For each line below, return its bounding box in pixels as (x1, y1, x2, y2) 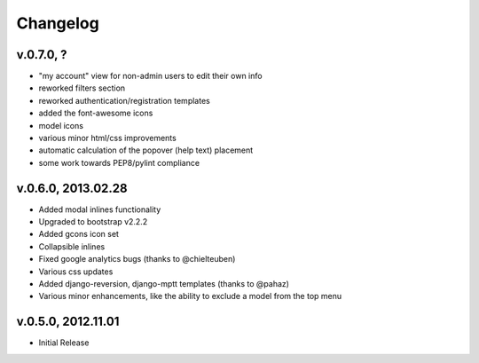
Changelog (16, 13, 99, 33)
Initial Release (38, 337, 90, 348)
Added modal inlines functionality (38, 204, 161, 215)
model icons (38, 120, 84, 130)
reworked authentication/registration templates (38, 95, 210, 106)
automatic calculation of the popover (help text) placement (38, 145, 254, 155)
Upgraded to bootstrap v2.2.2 (38, 217, 148, 227)
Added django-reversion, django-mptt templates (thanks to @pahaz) (38, 279, 290, 289)
